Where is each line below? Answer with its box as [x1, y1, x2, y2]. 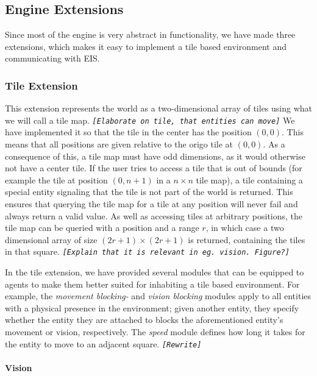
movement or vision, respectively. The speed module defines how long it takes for [5, 325, 305, 338]
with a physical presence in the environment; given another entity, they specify [5, 301, 299, 314]
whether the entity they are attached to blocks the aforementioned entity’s [5, 313, 283, 326]
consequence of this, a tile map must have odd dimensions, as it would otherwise [5, 149, 305, 162]
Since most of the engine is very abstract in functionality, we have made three [5, 28, 296, 41]
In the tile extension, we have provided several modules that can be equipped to [5, 266, 304, 278]
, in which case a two [205, 221, 284, 234]
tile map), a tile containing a [196, 173, 303, 186]
